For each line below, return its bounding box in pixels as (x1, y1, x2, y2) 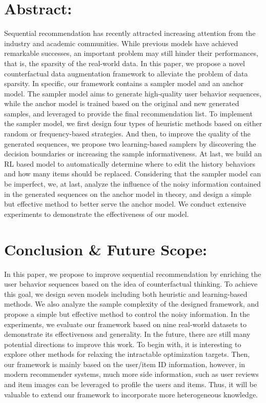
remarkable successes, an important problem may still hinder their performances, (4, 48, 258, 58)
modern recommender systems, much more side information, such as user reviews (4, 369, 259, 379)
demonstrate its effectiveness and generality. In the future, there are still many (4, 329, 251, 339)
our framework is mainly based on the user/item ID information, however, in (4, 358, 245, 369)
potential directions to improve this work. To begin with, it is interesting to (4, 338, 241, 349)
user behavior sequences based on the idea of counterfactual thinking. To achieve (4, 278, 258, 289)
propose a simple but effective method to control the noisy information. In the (4, 308, 250, 319)
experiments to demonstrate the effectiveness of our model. (4, 208, 189, 219)
